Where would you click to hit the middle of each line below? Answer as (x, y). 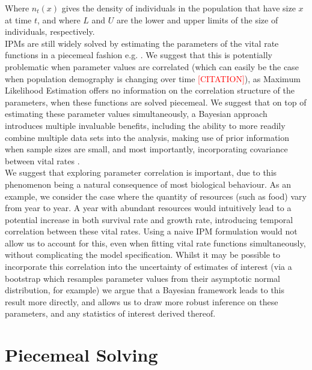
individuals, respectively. (50, 31)
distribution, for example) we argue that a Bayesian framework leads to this (145, 290)
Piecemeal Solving (81, 355)
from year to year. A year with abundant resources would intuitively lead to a (148, 208)
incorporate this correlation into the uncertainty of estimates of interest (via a (148, 267)
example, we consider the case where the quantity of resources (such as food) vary (156, 196)
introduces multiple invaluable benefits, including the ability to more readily (145, 125)
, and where (59, 19)
